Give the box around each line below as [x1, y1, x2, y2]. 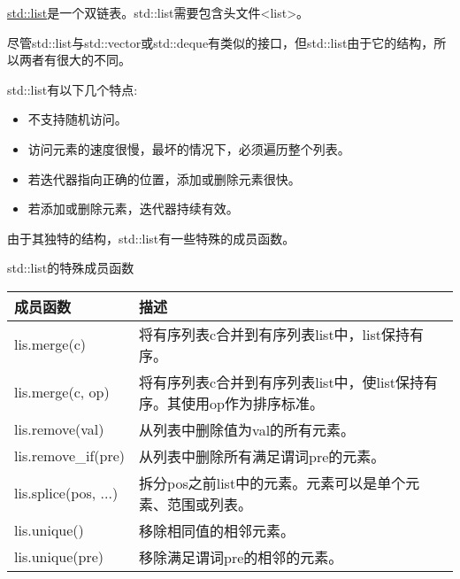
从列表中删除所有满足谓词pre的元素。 [139, 445, 386, 467]
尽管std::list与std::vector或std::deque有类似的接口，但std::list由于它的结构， [7, 33, 434, 51]
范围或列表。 [167, 493, 253, 514]
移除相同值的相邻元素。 [139, 520, 295, 541]
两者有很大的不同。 [19, 50, 131, 69]
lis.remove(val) [14, 419, 104, 440]
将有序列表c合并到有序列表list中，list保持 [139, 323, 410, 344]
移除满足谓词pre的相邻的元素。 [139, 546, 343, 567]
